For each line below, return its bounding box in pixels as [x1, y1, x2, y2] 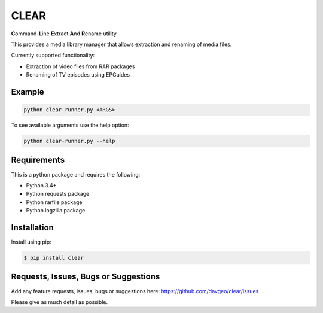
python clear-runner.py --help [23, 138, 116, 145]
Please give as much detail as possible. [11, 298, 108, 305]
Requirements [11, 155, 65, 165]
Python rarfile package [26, 198, 83, 206]
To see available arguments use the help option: [11, 121, 129, 129]
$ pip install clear [23, 254, 84, 262]
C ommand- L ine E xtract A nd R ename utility [11, 30, 117, 37]
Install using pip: [11, 238, 52, 245]
